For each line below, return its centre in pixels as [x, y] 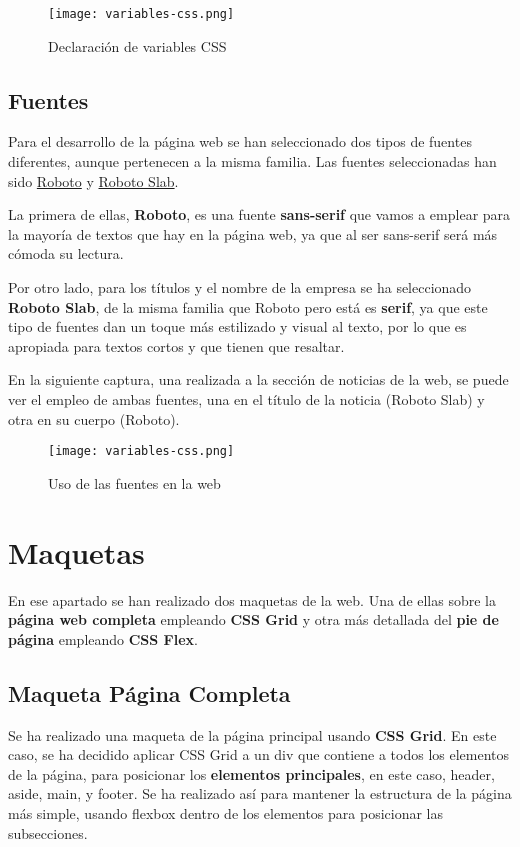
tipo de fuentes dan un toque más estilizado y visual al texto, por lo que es [237, 326]
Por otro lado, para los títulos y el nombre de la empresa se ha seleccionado [240, 287]
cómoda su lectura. [66, 253]
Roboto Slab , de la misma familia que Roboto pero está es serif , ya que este [248, 306]
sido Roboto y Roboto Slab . [93, 180]
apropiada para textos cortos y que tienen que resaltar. [176, 345]
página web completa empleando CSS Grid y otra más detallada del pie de [253, 619]
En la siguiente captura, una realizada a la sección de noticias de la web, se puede [258, 379]
